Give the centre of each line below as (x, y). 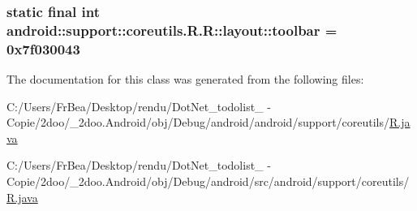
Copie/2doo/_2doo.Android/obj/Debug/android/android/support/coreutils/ (198, 122)
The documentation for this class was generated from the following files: (185, 79)
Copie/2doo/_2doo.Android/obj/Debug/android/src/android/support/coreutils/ (208, 181)
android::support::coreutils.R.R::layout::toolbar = (172, 30)
